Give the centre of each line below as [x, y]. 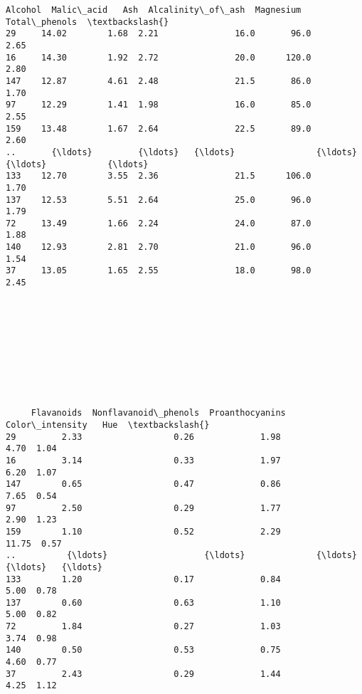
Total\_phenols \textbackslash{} [87, 22]
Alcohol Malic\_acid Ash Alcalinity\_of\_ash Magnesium [154, 10]
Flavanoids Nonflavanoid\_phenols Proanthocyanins [158, 413]
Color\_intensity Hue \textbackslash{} [108, 425]
